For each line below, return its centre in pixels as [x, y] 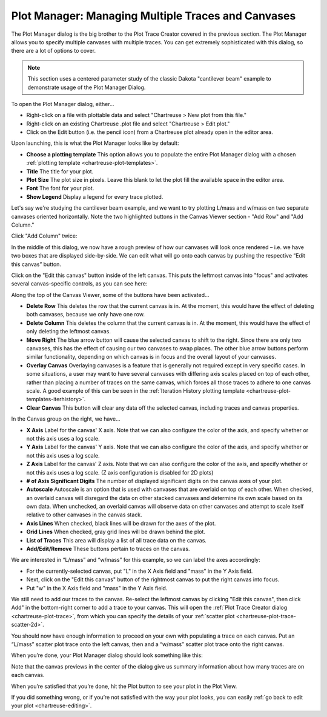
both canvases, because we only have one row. [86, 315]
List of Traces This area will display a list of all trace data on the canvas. [117, 540]
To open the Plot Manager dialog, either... [63, 104]
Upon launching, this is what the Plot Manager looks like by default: [95, 143]
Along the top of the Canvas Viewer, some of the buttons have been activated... [110, 295]
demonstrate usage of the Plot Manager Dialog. [87, 87]
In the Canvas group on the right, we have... [66, 419]
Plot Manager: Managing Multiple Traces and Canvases [154, 16]
